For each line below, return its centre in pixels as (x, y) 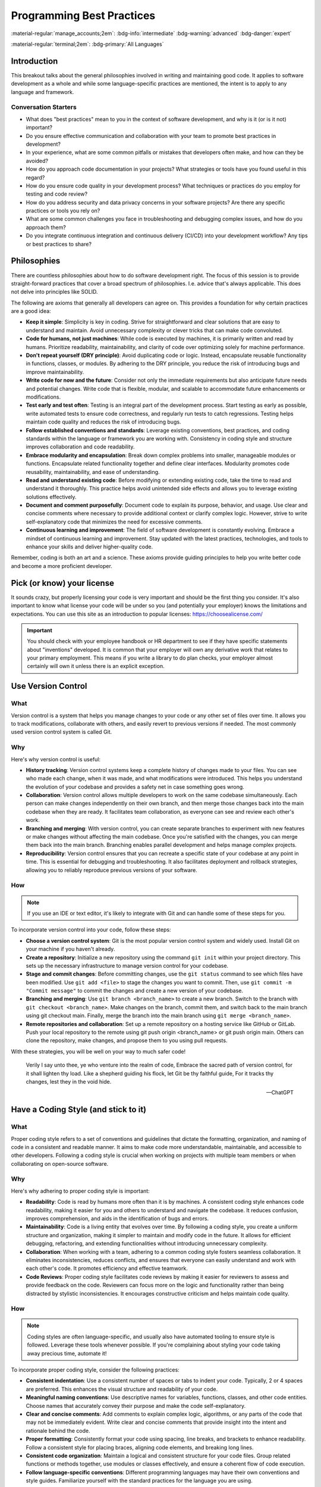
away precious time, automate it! (67, 1353)
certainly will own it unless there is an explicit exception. (96, 666)
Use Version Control (49, 686)
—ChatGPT (280, 1093)
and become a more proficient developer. (62, 566)
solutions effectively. (51, 497)
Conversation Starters (44, 107)
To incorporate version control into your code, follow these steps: (91, 930)
